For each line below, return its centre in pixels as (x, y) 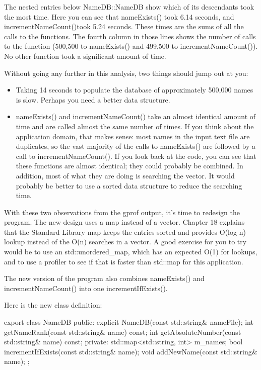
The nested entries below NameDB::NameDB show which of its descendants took (129, 7)
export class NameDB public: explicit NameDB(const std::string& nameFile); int (129, 322)
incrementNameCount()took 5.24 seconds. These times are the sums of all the (124, 26)
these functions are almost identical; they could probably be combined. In (129, 166)
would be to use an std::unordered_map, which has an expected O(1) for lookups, (131, 252)
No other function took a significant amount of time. (85, 56)
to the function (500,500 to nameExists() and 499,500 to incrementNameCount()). (131, 46)
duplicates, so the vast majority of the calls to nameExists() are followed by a (136, 146)
